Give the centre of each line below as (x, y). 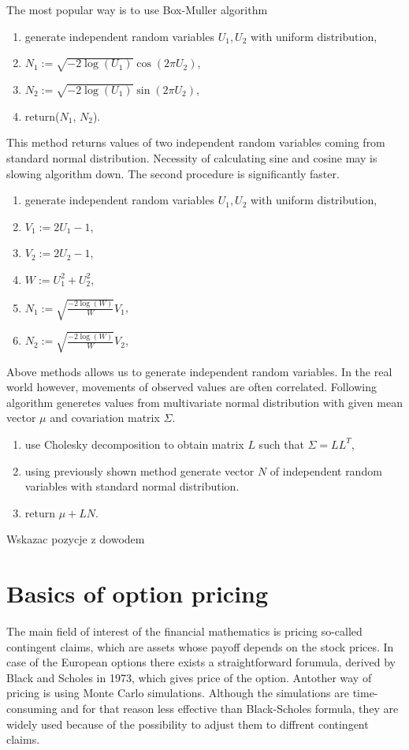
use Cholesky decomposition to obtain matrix (134, 444)
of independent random (326, 470)
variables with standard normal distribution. (132, 486)
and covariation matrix (105, 418)
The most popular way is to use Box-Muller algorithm (137, 9)
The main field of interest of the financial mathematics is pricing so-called (184, 631)
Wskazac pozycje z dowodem (76, 539)
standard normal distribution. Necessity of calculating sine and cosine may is (192, 157)
